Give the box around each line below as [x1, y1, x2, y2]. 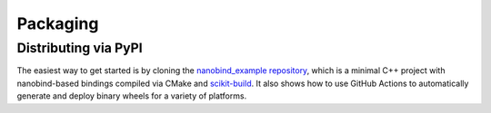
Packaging [16, 14, 99, 33]
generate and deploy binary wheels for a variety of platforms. [16, 90, 247, 101]
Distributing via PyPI [16, 40, 143, 56]
